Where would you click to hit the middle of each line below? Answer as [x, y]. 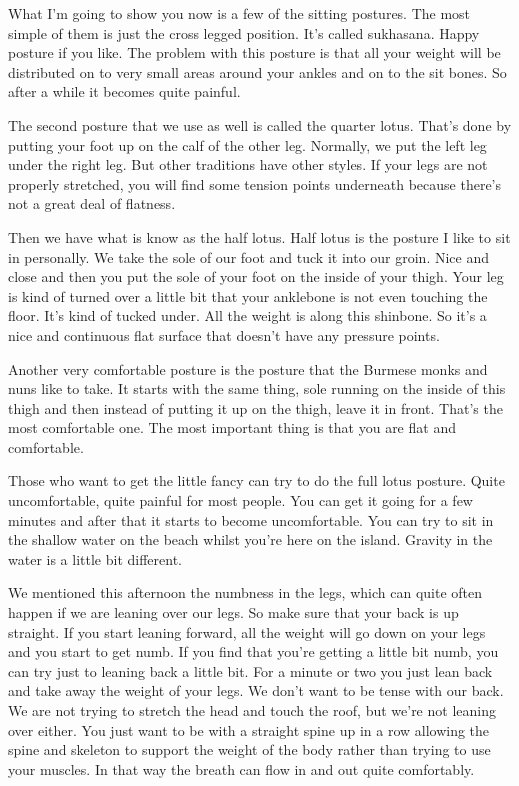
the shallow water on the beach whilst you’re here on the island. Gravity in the [250, 539]
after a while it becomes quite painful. [124, 91]
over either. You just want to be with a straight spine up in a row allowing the [249, 729]
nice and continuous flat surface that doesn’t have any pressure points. [224, 334]
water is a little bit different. [95, 558]
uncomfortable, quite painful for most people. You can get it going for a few [240, 500]
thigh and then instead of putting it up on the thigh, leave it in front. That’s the [255, 407]
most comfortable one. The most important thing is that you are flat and [232, 427]
